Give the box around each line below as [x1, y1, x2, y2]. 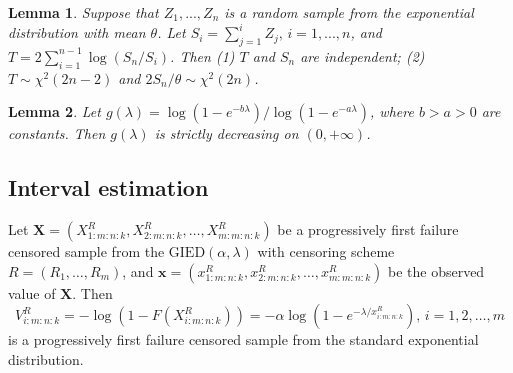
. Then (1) [170, 45, 235, 66]
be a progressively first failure [277, 219, 459, 240]
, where [370, 101, 414, 122]
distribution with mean [8, 22, 146, 43]
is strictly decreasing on [154, 123, 299, 144]
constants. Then [8, 123, 106, 144]
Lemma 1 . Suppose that [8, 2, 159, 22]
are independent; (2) [300, 45, 425, 66]
